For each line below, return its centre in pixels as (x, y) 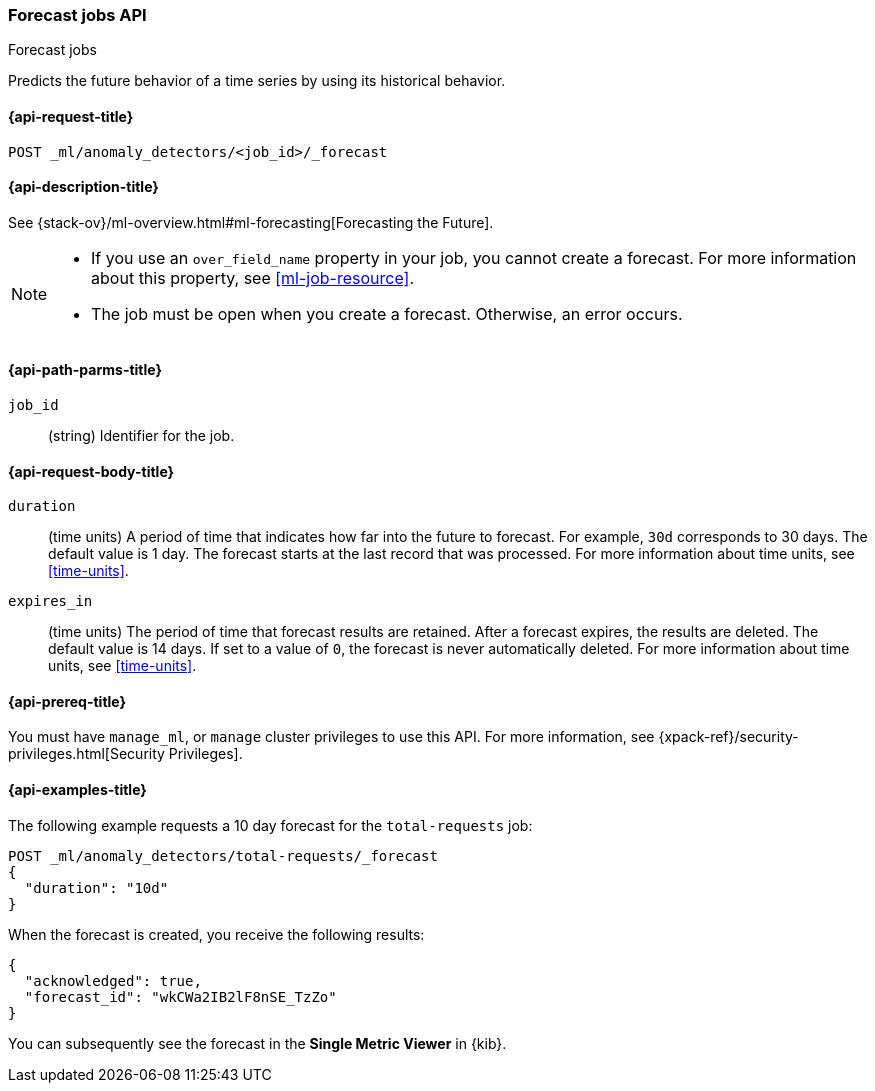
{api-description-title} (83, 187)
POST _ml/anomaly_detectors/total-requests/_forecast (223, 855)
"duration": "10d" (96, 887)
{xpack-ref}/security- (728, 737)
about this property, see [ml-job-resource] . (253, 277)
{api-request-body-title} (91, 471)
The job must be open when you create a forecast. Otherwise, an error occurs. (387, 313)
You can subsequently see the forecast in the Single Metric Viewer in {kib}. (257, 1043)
